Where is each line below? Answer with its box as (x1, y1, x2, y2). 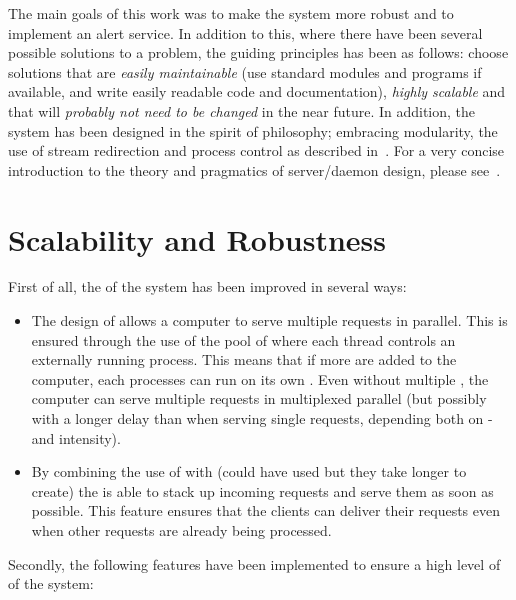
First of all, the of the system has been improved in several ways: (8, 276, 407, 297)
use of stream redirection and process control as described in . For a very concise (8, 140, 505, 161)
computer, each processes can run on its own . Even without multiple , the (31, 368, 489, 389)
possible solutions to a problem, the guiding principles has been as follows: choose (8, 42, 509, 63)
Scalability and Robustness (8, 218, 386, 259)
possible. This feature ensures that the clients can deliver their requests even (31, 500, 501, 521)
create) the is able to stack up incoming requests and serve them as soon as (31, 480, 494, 501)
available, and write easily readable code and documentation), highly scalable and (8, 81, 506, 102)
